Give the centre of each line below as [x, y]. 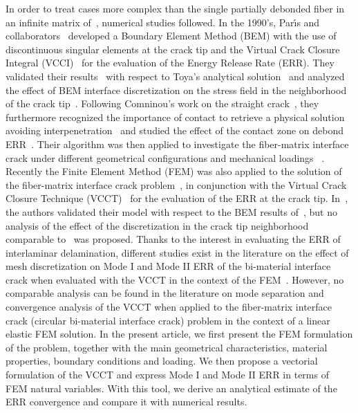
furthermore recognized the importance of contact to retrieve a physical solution [175, 117]
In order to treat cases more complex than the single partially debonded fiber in [175, 8]
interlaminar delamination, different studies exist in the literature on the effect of [177, 252]
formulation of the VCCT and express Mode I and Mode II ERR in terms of [167, 375]
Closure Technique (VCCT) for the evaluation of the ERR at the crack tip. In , [177, 198]
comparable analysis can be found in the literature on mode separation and [165, 293]
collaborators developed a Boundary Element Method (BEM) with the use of [171, 36]
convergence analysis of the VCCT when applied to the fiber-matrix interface [169, 307]
